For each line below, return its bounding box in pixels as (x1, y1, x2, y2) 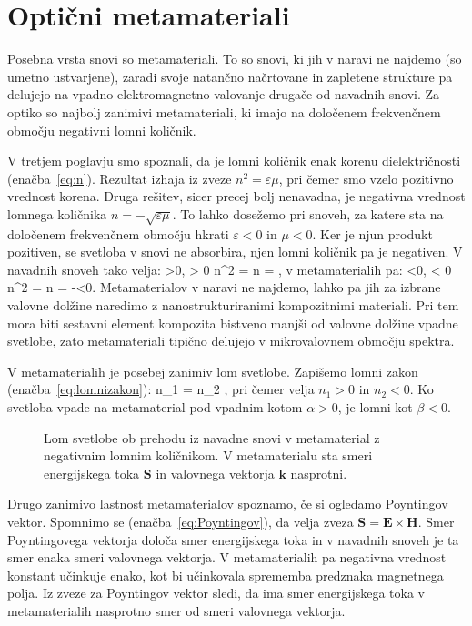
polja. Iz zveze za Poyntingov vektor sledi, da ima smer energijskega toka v (7, 583, 425, 602)
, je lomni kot (337, 397, 413, 416)
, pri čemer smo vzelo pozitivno (278, 168, 454, 187)
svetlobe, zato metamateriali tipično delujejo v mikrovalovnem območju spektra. (7, 331, 455, 350)
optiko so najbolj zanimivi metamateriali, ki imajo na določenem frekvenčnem (7, 102, 441, 121)
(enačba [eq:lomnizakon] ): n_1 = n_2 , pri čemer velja (7, 379, 315, 399)
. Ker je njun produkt (312, 224, 433, 243)
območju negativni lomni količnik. (7, 120, 196, 139)
